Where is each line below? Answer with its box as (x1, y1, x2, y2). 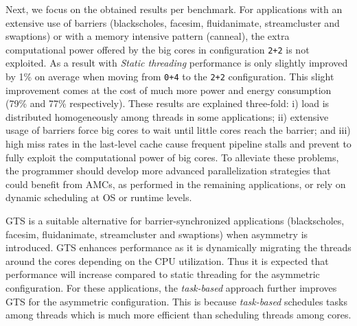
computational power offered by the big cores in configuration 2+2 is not (5, 42, 310, 56)
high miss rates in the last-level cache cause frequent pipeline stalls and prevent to (5, 137, 352, 151)
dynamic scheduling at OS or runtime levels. (5, 190, 192, 205)
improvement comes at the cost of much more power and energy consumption (5, 82, 332, 97)
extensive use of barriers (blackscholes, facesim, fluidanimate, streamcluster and (5, 15, 340, 30)
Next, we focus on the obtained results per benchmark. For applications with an (5, 2, 343, 16)
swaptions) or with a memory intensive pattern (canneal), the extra (5, 29, 290, 43)
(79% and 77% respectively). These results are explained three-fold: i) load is (5, 96, 330, 110)
